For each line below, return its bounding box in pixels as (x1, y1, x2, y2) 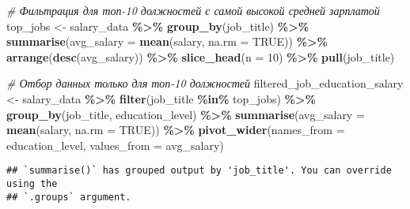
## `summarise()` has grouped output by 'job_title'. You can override (6, 165, 392, 177)
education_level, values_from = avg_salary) (6, 136, 224, 153)
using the (6, 178, 58, 189)
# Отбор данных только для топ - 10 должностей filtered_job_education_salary (6, 75, 404, 91)
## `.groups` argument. (6, 191, 131, 203)
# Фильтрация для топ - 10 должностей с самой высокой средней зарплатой (6, 2, 380, 18)
